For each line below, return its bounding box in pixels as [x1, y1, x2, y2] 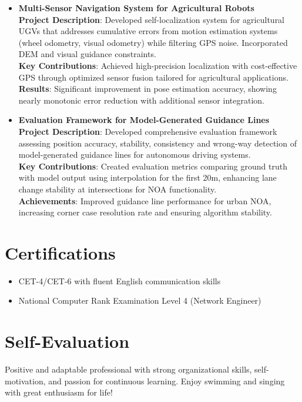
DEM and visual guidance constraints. [18, 48, 156, 60]
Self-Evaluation [5, 329, 130, 353]
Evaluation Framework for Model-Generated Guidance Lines [18, 114, 270, 126]
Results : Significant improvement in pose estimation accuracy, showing [18, 82, 277, 95]
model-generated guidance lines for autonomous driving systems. [18, 148, 251, 161]
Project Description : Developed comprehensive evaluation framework [18, 125, 277, 137]
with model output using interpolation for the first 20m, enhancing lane [18, 171, 277, 184]
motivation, [5, 374, 46, 387]
